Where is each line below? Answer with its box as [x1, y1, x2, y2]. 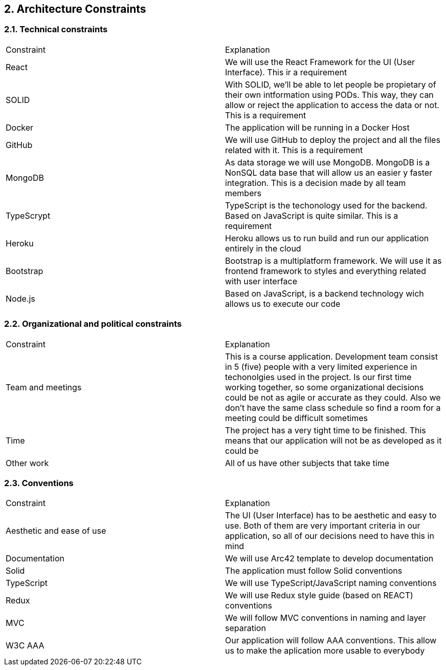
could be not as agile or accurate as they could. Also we [225, 392, 441, 403]
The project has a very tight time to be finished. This [225, 425, 426, 435]
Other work [6, 457, 49, 468]
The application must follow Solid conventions [225, 566, 403, 576]
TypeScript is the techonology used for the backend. [225, 200, 428, 211]
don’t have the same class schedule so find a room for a [225, 402, 441, 413]
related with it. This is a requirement [225, 144, 363, 155]
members [225, 187, 261, 198]
